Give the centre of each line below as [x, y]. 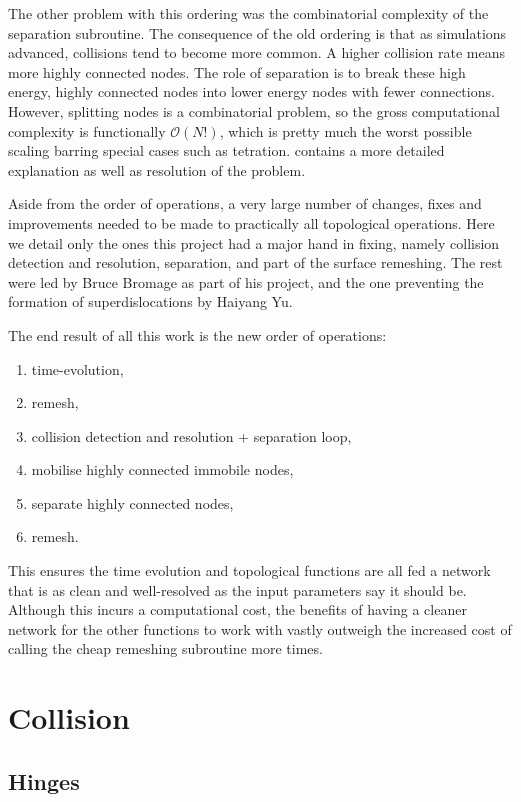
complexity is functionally [87, 130]
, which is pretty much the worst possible [345, 130]
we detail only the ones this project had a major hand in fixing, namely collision [254, 242]
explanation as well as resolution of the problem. [157, 169]
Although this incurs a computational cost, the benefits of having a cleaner [237, 609]
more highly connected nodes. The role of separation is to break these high [237, 71]
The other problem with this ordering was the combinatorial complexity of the [248, 13]
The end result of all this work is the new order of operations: [197, 334]
